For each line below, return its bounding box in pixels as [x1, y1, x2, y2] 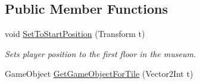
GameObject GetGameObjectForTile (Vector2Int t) [5, 67, 193, 80]
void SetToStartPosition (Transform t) [5, 27, 145, 40]
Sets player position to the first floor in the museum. [5, 47, 196, 60]
